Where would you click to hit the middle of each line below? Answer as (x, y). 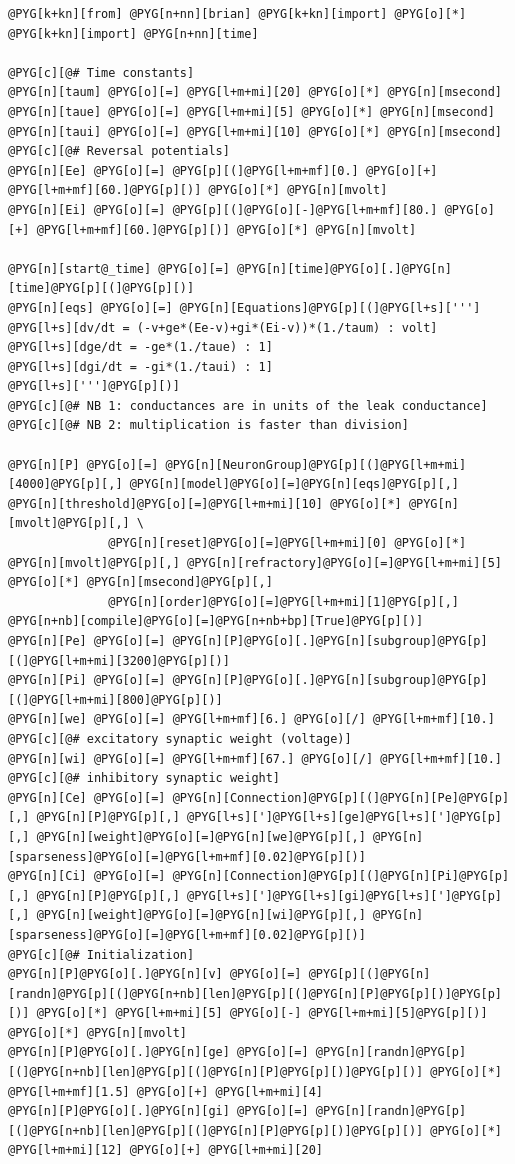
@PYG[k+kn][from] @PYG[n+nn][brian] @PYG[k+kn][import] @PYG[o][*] (237, 14)
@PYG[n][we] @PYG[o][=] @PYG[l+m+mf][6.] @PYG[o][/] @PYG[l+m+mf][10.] (251, 719)
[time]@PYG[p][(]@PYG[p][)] (101, 288)
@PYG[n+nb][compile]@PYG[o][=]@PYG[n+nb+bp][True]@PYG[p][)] (216, 621)
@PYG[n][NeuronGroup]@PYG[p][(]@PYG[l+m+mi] (316, 464)
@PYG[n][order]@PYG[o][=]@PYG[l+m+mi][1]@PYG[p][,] (284, 601)
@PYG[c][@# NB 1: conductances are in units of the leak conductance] (248, 405)
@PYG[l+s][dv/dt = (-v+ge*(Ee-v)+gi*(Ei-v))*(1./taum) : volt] (223, 327)
